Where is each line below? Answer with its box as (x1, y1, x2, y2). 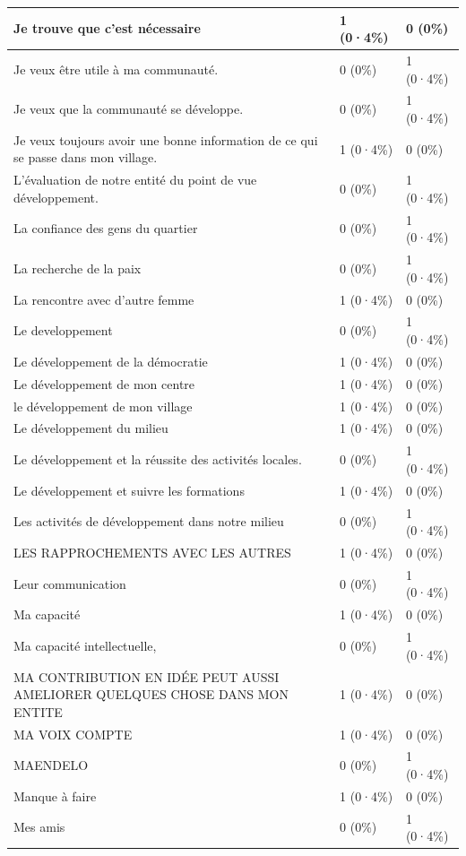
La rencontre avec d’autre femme (13, 290, 194, 308)
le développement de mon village (13, 396, 193, 415)
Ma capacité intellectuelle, (13, 636, 157, 654)
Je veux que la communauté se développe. (13, 99, 244, 118)
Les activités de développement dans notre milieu (13, 512, 284, 531)
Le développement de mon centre (13, 374, 195, 393)
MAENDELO (13, 756, 89, 774)
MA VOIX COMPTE (13, 724, 133, 743)
